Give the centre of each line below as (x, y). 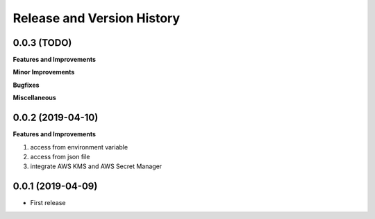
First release (48, 203)
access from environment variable (79, 147)
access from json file (60, 156)
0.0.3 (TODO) (42, 43)
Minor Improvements (44, 72)
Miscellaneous (35, 98)
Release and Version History (97, 18)
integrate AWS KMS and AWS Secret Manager (96, 166)
